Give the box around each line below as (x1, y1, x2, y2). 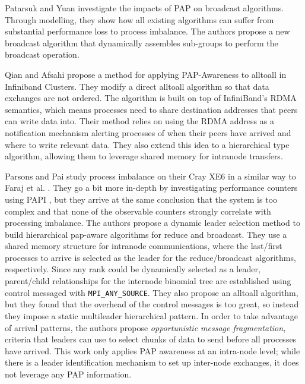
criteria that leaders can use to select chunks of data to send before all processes (5, 333, 297, 345)
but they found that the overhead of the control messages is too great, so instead (5, 298, 299, 310)
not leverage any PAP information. (5, 367, 132, 380)
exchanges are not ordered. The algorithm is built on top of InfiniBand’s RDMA (5, 92, 297, 104)
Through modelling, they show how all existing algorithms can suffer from (5, 13, 274, 26)
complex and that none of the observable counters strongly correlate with (5, 204, 271, 217)
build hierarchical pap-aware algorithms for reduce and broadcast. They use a (5, 228, 287, 240)
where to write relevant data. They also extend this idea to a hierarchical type (5, 138, 290, 150)
